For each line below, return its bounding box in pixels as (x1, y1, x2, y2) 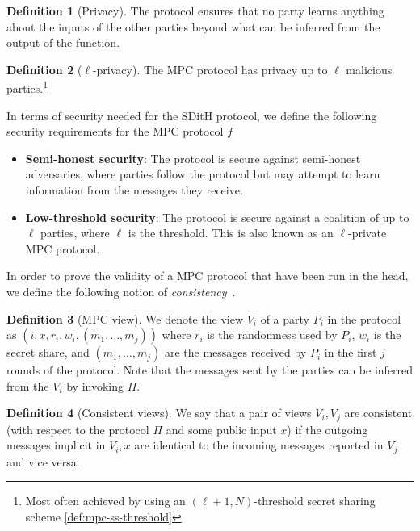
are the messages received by (164, 344, 307, 361)
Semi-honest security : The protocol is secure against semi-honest (25, 149, 361, 166)
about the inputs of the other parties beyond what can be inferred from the (6, 18, 380, 35)
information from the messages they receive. (25, 182, 243, 198)
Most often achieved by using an (25, 492, 186, 509)
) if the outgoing (287, 420, 368, 437)
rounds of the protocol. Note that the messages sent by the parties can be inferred (6, 362, 414, 378)
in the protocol (327, 310, 401, 327)
